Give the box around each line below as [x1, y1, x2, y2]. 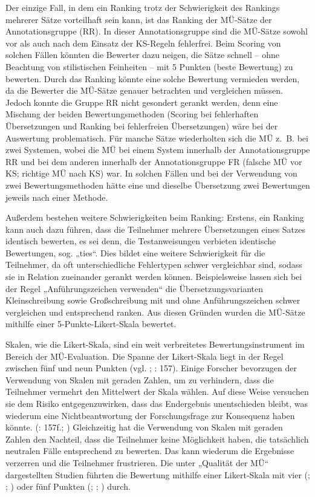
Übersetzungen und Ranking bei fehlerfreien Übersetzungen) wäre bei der [5, 119, 278, 132]
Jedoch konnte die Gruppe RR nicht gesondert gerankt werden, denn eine [5, 96, 278, 108]
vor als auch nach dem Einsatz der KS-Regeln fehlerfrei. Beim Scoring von [5, 36, 281, 49]
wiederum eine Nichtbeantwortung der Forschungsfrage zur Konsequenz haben [5, 409, 295, 421]
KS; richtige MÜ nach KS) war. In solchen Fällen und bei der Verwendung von [5, 167, 297, 180]
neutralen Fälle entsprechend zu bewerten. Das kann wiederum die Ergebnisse [5, 444, 294, 457]
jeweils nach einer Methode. [5, 190, 108, 203]
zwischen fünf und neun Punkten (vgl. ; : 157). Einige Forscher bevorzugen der [5, 362, 297, 374]
